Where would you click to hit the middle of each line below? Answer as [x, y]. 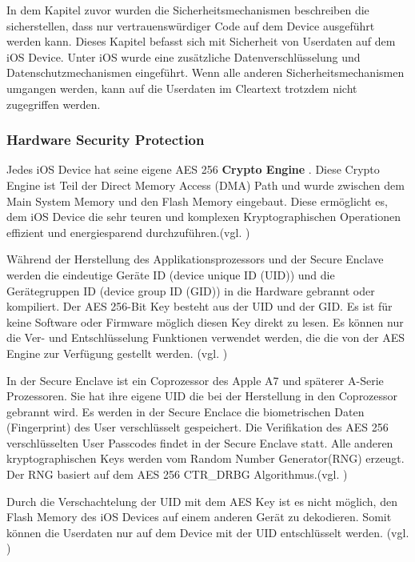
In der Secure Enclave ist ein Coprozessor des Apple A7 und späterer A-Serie [195, 380]
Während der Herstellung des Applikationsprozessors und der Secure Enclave [195, 259]
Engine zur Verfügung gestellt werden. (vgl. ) [117, 353]
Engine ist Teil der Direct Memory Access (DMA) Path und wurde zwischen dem [206, 185]
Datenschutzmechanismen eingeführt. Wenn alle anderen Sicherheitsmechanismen [206, 72]
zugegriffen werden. [54, 104]
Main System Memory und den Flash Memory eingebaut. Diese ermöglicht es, [197, 201]
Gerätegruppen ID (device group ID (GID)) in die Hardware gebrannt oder [191, 290]
